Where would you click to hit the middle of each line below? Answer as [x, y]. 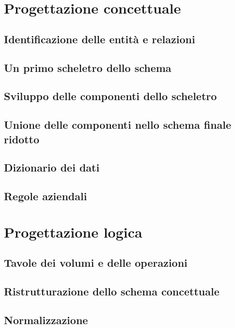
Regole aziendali [46, 196]
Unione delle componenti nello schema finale [118, 125]
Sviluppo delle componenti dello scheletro [110, 96]
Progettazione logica [73, 232]
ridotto [22, 139]
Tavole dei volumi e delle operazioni [96, 263]
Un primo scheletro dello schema [88, 67]
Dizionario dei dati [52, 167]
